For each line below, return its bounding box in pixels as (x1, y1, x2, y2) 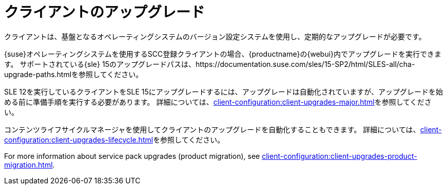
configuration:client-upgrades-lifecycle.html (4, 135, 153, 144)
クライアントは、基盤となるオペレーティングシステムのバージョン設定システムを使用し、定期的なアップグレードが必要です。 (4, 32, 426, 41)
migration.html (4, 160, 53, 169)
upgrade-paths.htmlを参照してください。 (4, 69, 143, 79)
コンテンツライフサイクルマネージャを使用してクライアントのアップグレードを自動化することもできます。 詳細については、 (4, 125, 420, 134)
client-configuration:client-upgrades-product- (262, 151, 417, 160)
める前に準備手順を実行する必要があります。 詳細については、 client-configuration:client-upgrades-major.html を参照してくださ (4, 97, 432, 106)
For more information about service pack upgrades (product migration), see (4, 151, 260, 160)
